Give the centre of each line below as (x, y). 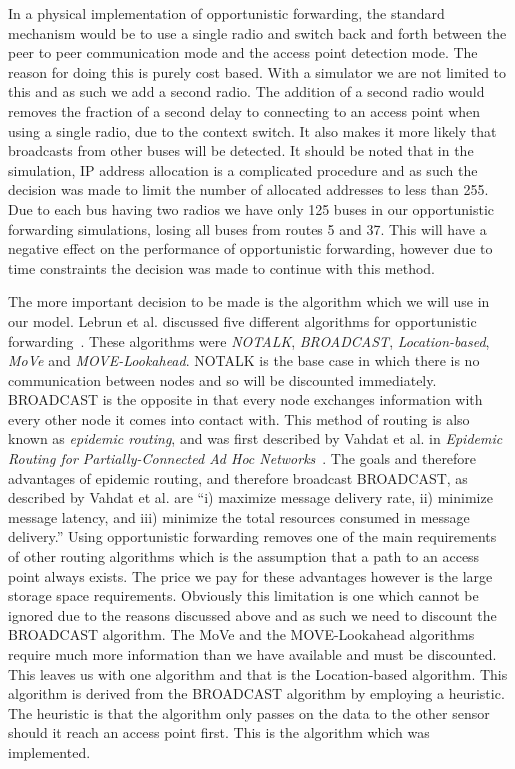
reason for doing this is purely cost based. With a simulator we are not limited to (257, 71)
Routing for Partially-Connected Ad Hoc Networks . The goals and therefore (242, 458)
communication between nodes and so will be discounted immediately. (222, 379)
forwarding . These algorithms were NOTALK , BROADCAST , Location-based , (249, 340)
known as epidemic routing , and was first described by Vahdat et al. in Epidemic (255, 438)
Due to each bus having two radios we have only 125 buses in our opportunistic (251, 208)
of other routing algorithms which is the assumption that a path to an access (244, 556)
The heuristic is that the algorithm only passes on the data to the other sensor (249, 712)
